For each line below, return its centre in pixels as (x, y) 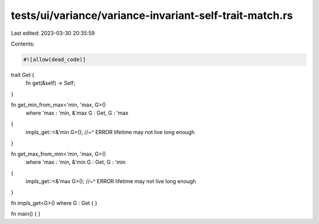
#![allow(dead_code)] (55, 59)
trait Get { (23, 74)
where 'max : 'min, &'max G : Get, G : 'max (77, 113)
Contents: (23, 44)
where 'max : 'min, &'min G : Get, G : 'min (76, 162)
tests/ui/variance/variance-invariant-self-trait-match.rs (152, 15)
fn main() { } (26, 214)
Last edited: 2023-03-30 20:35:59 (53, 33)
